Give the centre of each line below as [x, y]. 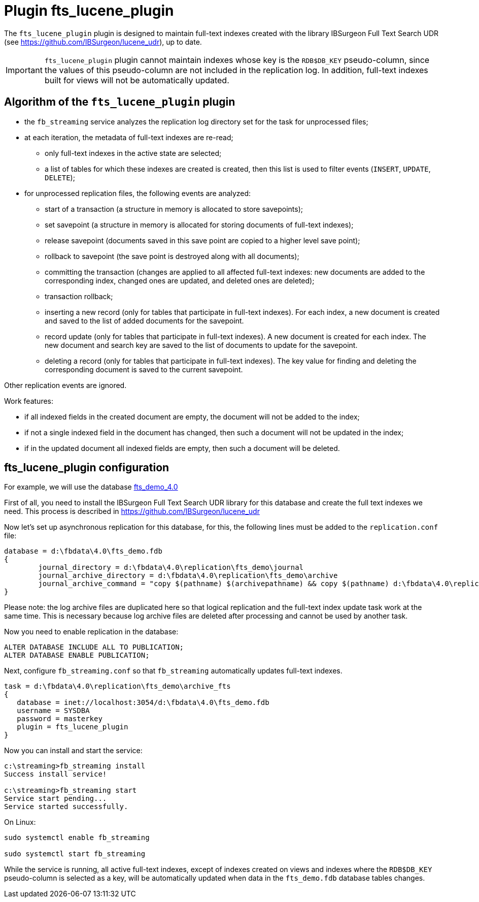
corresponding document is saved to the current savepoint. [144, 369]
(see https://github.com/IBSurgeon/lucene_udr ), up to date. [103, 42]
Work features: [29, 401]
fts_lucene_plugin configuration [87, 468]
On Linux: [20, 822]
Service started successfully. [66, 807]
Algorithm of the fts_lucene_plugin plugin [120, 102]
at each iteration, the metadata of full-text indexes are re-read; [129, 137]
